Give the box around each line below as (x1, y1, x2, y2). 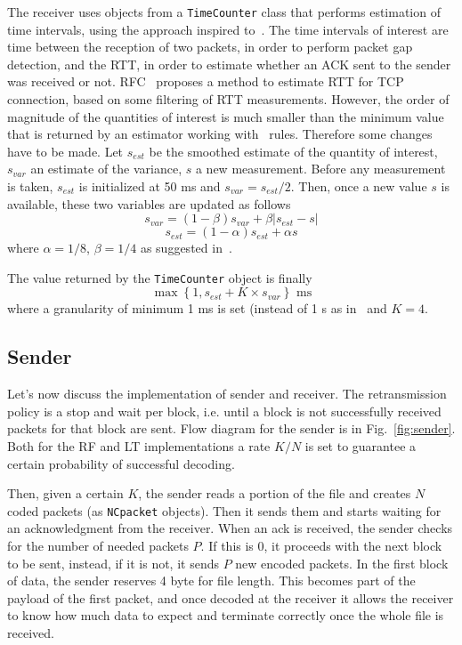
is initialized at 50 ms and (78, 177, 221, 195)
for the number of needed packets (7, 536, 189, 555)
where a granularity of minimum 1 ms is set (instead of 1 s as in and (7, 299, 387, 318)
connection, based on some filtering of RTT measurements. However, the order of (7, 90, 450, 109)
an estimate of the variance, (30, 159, 182, 178)
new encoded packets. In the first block (235, 553, 449, 572)
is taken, (7, 177, 53, 195)
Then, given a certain (7, 484, 124, 503)
